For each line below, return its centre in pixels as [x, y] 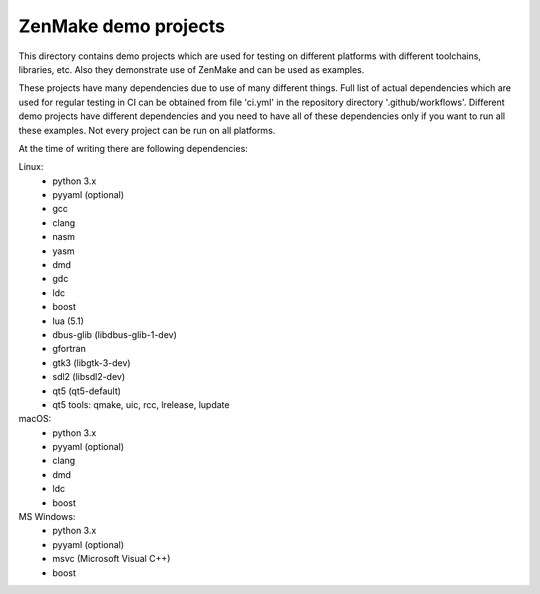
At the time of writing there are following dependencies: [133, 148]
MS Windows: [47, 517]
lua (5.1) [68, 321]
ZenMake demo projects [121, 26]
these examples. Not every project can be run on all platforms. [147, 130]
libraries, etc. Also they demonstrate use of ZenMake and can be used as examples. [191, 69]
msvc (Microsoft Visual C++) [111, 559]
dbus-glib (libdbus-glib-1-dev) [114, 334]
